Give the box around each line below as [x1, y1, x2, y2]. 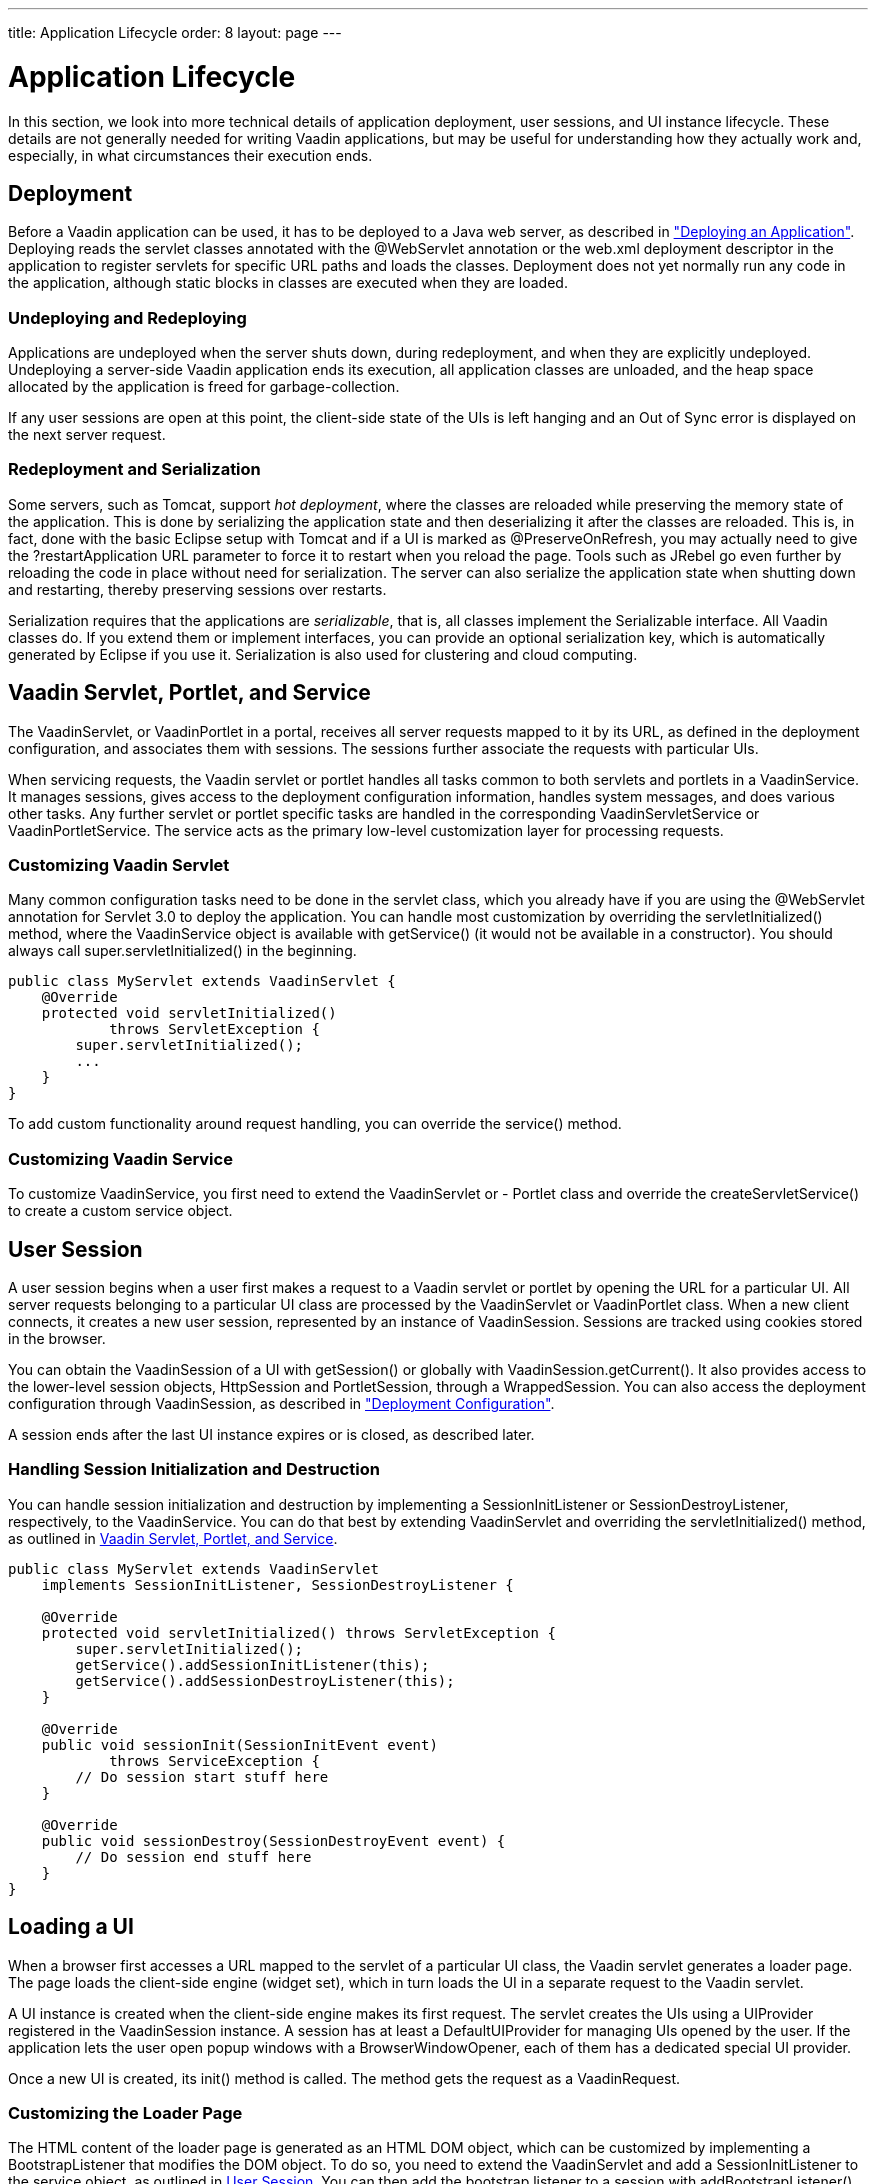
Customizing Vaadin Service [8, 1148, 233, 1169]
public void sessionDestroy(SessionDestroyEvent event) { [41, 1832, 506, 1849]
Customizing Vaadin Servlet [8, 855, 230, 876]
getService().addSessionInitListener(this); [75, 1656, 430, 1673]
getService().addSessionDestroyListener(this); [75, 1672, 455, 1689]
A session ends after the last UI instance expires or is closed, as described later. [8, 1426, 535, 1444]
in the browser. [8, 1330, 106, 1348]
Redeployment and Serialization [8, 459, 261, 480]
